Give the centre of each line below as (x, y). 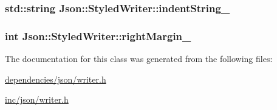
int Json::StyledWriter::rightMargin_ (98, 36)
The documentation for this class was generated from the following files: (139, 59)
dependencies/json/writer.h (56, 79)
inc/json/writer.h (37, 99)
